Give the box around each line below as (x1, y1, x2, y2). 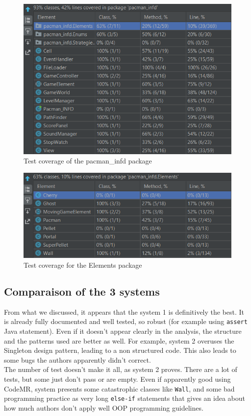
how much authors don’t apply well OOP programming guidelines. (4, 402, 203, 413)
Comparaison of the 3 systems (4, 283, 160, 299)
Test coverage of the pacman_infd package (24, 156, 152, 166)
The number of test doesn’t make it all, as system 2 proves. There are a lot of (4, 364, 237, 374)
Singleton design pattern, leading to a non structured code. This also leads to (4, 345, 236, 355)
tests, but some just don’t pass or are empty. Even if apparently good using (4, 373, 231, 384)
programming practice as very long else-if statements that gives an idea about (4, 393, 245, 403)
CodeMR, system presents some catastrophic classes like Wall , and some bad (4, 383, 235, 393)
